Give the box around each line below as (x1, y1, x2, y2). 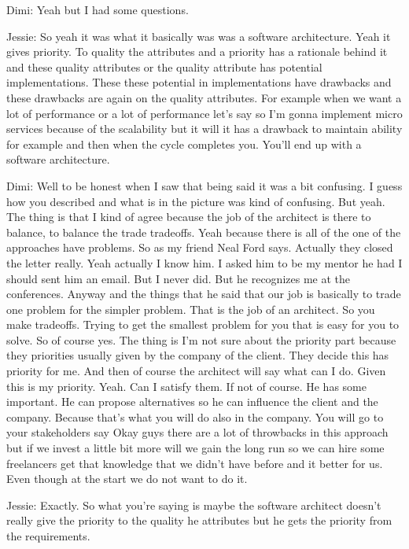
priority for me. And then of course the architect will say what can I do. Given (6, 363, 386, 379)
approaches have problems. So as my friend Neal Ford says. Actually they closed (6, 239, 393, 256)
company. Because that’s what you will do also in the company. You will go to (6, 408, 384, 425)
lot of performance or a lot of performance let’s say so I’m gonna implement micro (6, 105, 403, 121)
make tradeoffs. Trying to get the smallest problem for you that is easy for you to (6, 316, 400, 333)
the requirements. (6, 528, 90, 543)
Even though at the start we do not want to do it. (6, 470, 248, 487)
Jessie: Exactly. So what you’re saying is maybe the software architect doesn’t (6, 496, 381, 513)
